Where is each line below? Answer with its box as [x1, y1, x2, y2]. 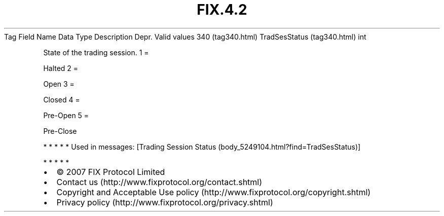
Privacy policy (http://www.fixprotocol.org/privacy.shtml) [56, 197, 273, 207]
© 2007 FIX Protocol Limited [56, 166, 165, 177]
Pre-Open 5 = [43, 111, 89, 120]
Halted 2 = [43, 63, 79, 73]
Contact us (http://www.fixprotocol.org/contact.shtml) [56, 176, 263, 187]
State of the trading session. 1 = [43, 48, 149, 57]
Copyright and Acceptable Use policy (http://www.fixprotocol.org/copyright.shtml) [56, 187, 371, 197]
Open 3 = [43, 79, 75, 88]
